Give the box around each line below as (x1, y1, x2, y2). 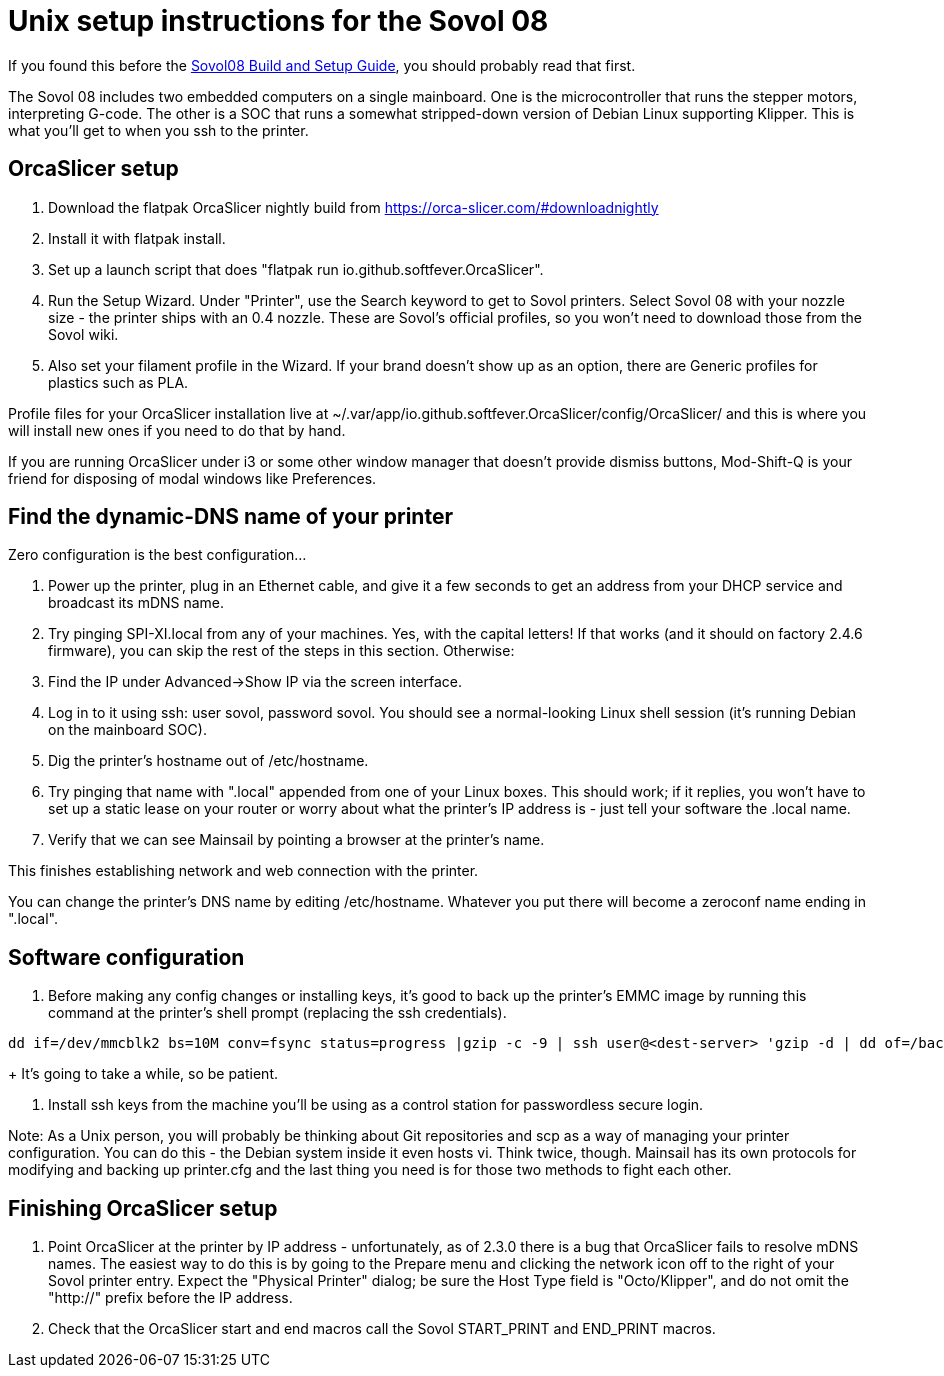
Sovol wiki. (48, 325, 119, 343)
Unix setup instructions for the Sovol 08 (8, 4, 549, 38)
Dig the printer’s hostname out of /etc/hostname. (48, 752, 369, 770)
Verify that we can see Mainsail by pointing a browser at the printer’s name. (48, 831, 545, 849)
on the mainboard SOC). (48, 721, 207, 739)
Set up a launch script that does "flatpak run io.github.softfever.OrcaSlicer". (48, 260, 544, 278)
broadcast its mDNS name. (48, 594, 225, 612)
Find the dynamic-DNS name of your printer (8, 504, 453, 530)
